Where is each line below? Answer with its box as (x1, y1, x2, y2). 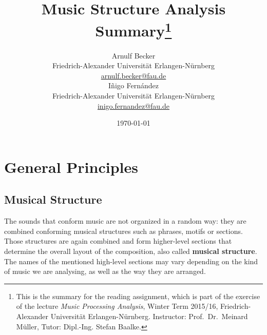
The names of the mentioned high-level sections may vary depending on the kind (4, 255, 258, 266)
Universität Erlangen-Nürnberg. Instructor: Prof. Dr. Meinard (50, 310, 248, 321)
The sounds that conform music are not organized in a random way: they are (4, 215, 246, 226)
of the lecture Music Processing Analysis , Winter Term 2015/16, (16, 301, 218, 311)
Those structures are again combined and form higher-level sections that (4, 235, 232, 246)
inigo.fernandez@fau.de (97, 100, 170, 111)
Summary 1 (95, 18, 172, 41)
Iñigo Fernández (108, 80, 159, 91)
